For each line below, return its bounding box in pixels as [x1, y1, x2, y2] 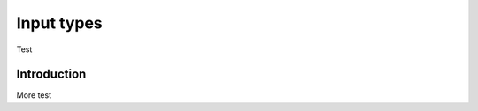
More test [16, 90, 52, 100]
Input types [16, 13, 103, 33]
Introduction [16, 67, 87, 82]
